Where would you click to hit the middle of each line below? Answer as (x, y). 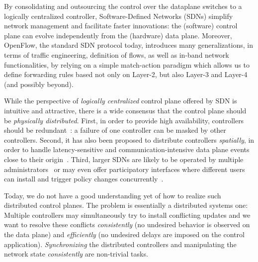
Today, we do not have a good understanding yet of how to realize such (113, 195)
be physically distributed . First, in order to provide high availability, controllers (124, 120)
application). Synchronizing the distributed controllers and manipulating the (120, 244)
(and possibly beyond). (39, 84)
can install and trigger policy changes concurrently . (84, 179)
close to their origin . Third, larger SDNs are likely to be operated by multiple (124, 159)
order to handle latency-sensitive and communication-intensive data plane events (127, 149)
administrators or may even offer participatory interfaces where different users (125, 169)
